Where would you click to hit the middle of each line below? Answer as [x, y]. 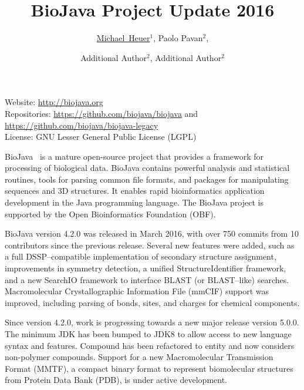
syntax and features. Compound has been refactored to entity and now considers [150, 345]
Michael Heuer [123, 38]
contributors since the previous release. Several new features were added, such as [150, 245]
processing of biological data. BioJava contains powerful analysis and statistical [147, 168]
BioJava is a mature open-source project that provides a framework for [134, 156]
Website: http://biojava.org [54, 102]
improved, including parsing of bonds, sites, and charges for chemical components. [152, 302]
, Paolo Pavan [178, 38]
